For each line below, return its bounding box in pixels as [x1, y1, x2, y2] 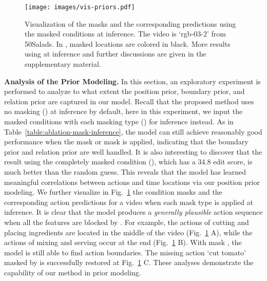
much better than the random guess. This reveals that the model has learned [4, 166, 246, 177]
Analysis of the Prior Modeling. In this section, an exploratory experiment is [4, 76, 261, 86]
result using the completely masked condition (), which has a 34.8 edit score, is [4, 156, 253, 167]
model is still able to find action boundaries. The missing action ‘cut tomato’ [4, 247, 246, 257]
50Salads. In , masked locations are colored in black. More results [25, 38, 231, 49]
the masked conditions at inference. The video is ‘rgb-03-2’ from [25, 28, 226, 39]
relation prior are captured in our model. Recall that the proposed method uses [4, 96, 254, 106]
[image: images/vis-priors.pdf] [25, 4, 135, 11]
